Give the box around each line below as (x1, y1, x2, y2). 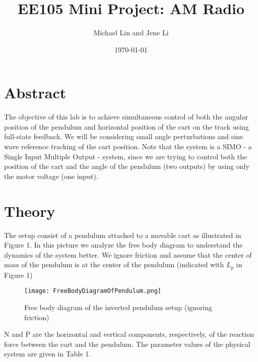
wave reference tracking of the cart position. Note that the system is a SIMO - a (4, 141, 252, 152)
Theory (4, 200, 55, 221)
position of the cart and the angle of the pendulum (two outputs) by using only (4, 161, 249, 171)
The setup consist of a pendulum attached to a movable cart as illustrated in (4, 229, 241, 240)
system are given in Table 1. (4, 348, 91, 359)
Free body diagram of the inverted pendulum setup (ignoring (24, 302, 213, 313)
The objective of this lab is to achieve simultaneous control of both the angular (4, 111, 248, 122)
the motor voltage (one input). (4, 170, 98, 181)
